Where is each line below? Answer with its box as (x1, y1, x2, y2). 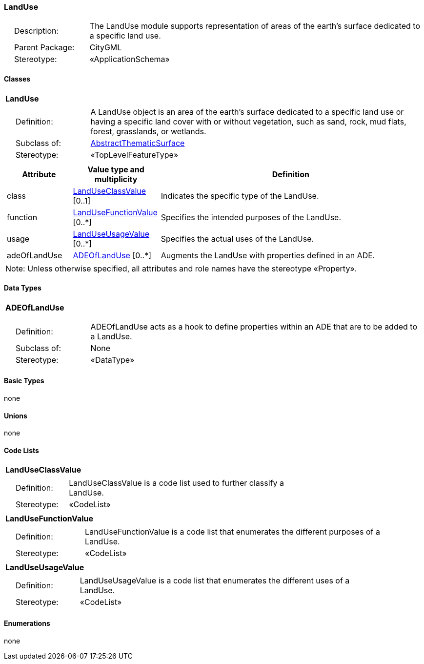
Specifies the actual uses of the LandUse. (161, 233, 314, 244)
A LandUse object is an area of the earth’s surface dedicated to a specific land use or (90, 106, 404, 117)
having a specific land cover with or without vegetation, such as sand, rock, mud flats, (90, 116, 406, 126)
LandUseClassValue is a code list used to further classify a (69, 478, 284, 488)
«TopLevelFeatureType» (90, 149, 179, 160)
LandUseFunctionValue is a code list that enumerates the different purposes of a (85, 527, 380, 537)
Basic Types (4, 376, 44, 385)
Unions (4, 411, 27, 420)
